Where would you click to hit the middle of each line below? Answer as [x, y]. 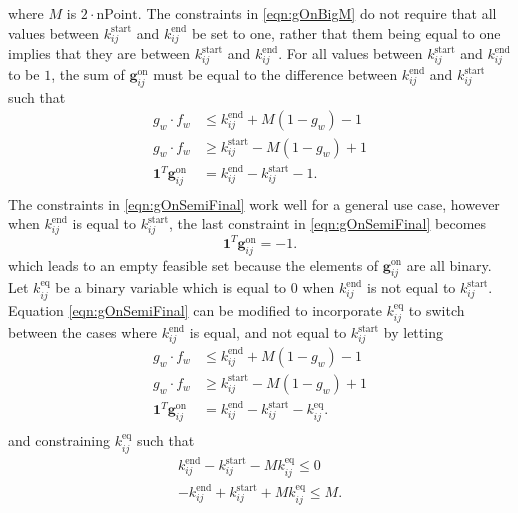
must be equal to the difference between [275, 74]
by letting [413, 332]
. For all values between [350, 53]
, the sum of [88, 74]
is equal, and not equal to [268, 332]
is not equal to [411, 287]
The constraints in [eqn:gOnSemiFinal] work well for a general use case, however [254, 203]
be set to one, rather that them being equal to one [346, 32]
